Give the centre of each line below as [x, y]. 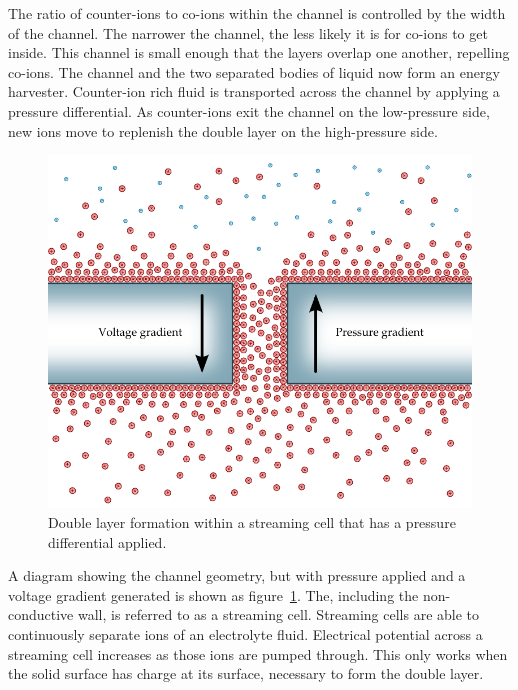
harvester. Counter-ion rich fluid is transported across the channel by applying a [254, 91]
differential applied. [107, 541]
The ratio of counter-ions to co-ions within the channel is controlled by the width [257, 13]
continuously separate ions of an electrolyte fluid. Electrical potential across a [245, 634]
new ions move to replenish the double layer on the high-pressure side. [223, 130]
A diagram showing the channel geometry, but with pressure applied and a [237, 575]
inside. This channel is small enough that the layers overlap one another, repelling [259, 52]
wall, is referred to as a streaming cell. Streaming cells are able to [278, 614]
